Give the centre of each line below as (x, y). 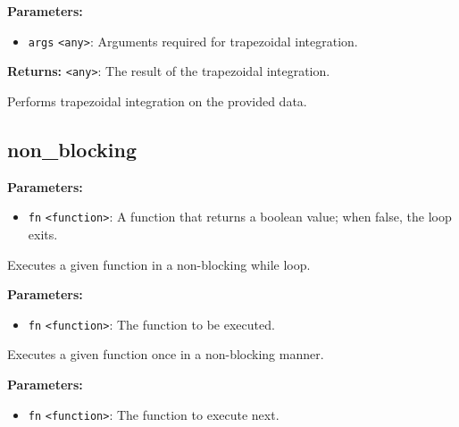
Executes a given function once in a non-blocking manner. (166, 354)
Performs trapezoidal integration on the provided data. (157, 100)
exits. (43, 234)
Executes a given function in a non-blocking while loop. (159, 264)
